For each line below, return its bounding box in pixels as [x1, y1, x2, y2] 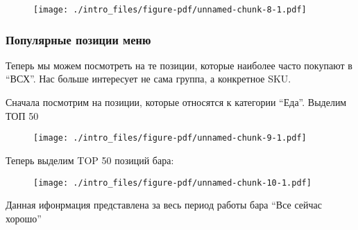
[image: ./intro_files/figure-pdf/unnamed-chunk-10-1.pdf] [33, 177, 312, 188]
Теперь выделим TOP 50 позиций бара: [6, 152, 174, 167]
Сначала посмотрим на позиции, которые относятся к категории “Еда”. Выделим [6, 95, 347, 109]
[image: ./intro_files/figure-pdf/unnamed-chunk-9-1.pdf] [33, 133, 307, 143]
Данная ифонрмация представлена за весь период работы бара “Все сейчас [6, 197, 322, 212]
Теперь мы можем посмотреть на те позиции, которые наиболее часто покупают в [6, 57, 352, 72]
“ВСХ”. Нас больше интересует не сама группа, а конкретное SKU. [6, 71, 291, 86]
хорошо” [6, 211, 42, 225]
